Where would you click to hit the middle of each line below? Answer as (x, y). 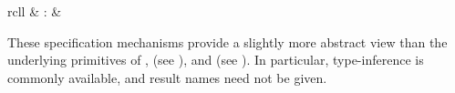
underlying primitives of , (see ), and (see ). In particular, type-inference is (216, 60)
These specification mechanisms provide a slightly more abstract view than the (227, 41)
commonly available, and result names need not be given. (167, 77)
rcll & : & (35, 11)
